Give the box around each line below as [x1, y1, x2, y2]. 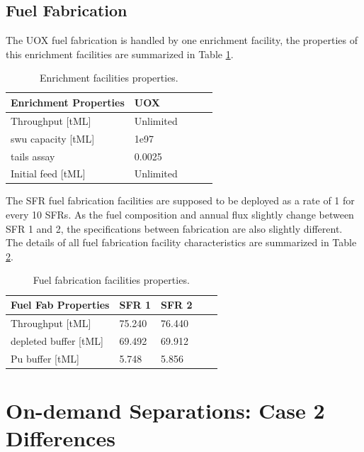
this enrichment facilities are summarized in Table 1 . [6, 46, 234, 61]
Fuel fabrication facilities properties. [33, 272, 190, 287]
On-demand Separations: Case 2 [6, 395, 325, 424]
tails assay [11, 148, 55, 163]
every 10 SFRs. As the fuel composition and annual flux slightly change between [6, 207, 354, 222]
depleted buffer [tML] [11, 333, 103, 348]
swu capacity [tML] [11, 131, 95, 145]
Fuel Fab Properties [11, 297, 110, 312]
